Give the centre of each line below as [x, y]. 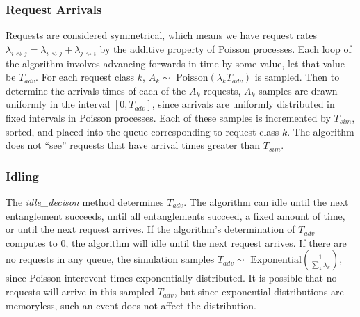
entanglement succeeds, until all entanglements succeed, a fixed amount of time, [175, 215]
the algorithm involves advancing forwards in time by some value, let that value [175, 63]
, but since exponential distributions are [259, 291]
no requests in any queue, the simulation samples [110, 259]
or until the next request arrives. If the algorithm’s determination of [150, 229]
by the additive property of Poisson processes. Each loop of [226, 48]
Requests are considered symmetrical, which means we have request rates [162, 35]
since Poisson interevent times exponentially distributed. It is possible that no [171, 278]
